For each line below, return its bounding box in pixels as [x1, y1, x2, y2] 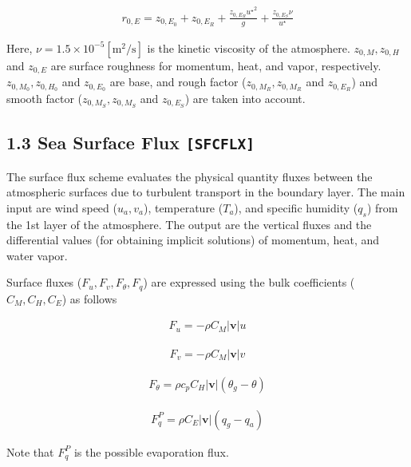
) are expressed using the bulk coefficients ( [143, 274, 355, 291]
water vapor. [6, 247, 68, 263]
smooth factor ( [6, 90, 83, 106]
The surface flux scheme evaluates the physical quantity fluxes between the [6, 168, 373, 184]
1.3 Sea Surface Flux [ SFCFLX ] [6, 130, 255, 155]
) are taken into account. [184, 90, 306, 106]
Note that [6, 443, 54, 460]
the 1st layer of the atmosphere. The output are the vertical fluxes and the [6, 216, 372, 232]
